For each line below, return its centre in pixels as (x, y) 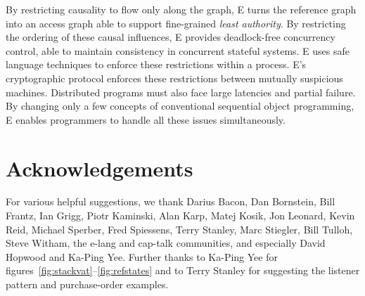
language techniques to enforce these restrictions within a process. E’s (156, 64)
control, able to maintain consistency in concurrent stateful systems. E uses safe (178, 50)
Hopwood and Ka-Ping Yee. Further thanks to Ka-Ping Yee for (142, 256)
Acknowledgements (100, 168)
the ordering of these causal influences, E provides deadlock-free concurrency (171, 37)
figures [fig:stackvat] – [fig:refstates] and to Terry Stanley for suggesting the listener (183, 270)
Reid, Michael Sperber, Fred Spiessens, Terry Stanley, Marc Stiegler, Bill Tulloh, (179, 229)
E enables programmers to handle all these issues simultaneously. (146, 119)
